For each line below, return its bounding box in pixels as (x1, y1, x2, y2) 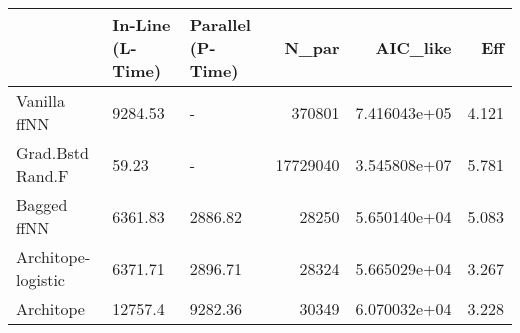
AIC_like (375, 36, 452, 59)
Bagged (16, 193, 68, 216)
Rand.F (16, 164, 69, 187)
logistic (16, 268, 65, 291)
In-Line (112, 13, 171, 36)
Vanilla (16, 89, 65, 112)
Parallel (189, 13, 251, 36)
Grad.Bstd (16, 141, 89, 164)
